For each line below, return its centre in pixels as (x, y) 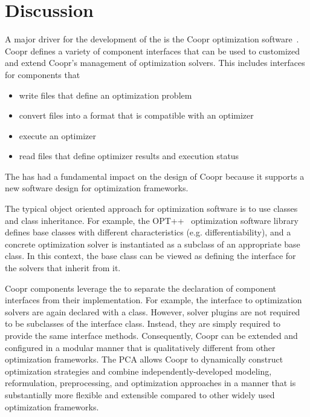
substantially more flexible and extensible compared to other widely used (140, 394)
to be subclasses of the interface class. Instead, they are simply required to (143, 323)
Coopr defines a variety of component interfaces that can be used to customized (153, 51)
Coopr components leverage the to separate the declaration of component (141, 288)
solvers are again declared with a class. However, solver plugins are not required (153, 311)
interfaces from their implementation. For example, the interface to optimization (153, 300)
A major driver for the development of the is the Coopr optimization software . (152, 39)
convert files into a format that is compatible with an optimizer (136, 115)
